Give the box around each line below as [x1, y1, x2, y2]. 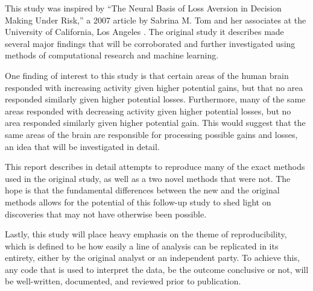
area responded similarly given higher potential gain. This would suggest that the [5, 116, 306, 129]
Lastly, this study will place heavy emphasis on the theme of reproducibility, [5, 228, 287, 240]
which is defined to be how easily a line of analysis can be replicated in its [5, 239, 279, 252]
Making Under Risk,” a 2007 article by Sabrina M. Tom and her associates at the [5, 13, 306, 26]
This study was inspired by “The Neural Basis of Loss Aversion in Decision [5, 2, 282, 14]
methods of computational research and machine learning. [5, 49, 219, 61]
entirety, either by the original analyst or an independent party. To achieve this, [5, 251, 300, 264]
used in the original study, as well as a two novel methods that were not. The [5, 172, 291, 184]
